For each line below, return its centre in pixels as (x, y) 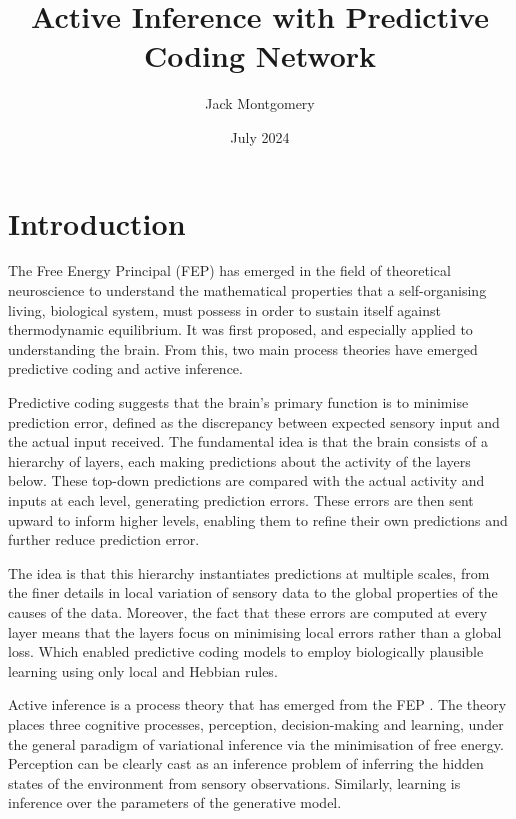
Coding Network (260, 55)
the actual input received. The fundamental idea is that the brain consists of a (248, 441)
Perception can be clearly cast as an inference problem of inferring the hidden (246, 763)
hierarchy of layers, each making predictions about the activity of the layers (239, 460)
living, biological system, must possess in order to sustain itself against (224, 309)
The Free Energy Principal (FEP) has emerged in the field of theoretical (229, 270)
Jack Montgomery (260, 103)
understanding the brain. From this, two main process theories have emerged (243, 348)
